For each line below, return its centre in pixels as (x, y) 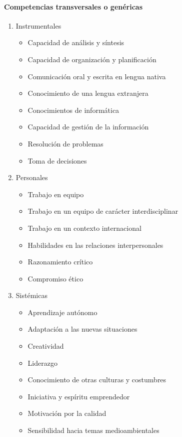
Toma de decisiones (57, 160)
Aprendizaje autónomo (62, 312)
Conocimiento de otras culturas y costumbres (97, 380)
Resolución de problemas (65, 143)
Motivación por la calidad (67, 413)
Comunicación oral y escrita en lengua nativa (97, 76)
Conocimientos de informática (73, 110)
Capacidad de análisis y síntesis (76, 42)
